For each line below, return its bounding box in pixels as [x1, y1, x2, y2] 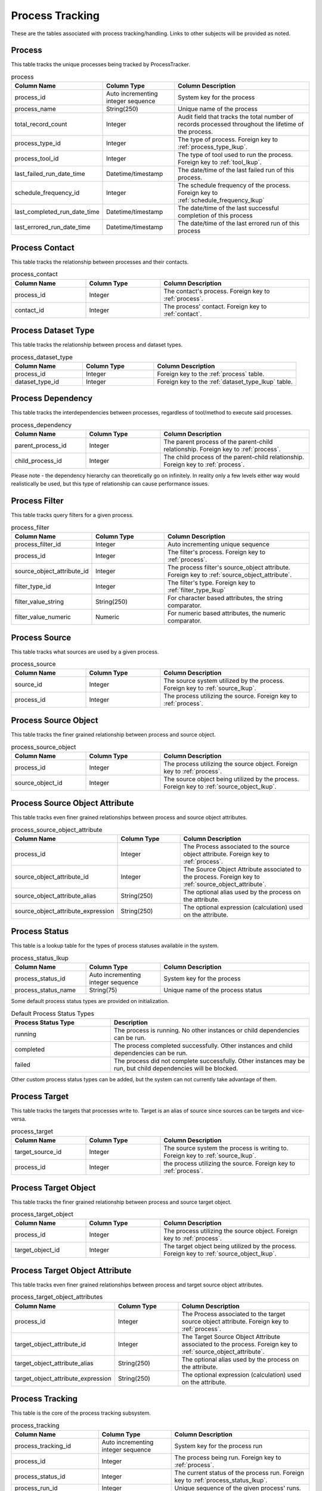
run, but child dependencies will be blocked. [113, 1065, 239, 1073]
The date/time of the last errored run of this [178, 219, 300, 228]
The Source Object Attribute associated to [183, 865, 302, 873]
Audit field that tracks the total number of [178, 113, 293, 121]
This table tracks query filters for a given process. [11, 512, 134, 519]
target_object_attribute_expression [14, 1374, 112, 1382]
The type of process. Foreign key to [178, 135, 278, 144]
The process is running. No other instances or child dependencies [113, 1026, 299, 1035]
